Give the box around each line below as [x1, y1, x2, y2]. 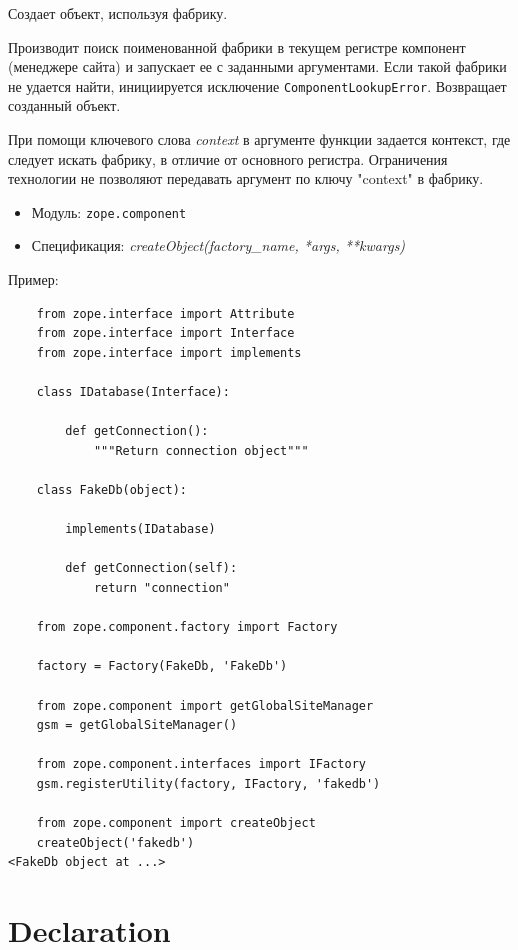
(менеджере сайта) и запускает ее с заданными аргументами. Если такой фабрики [8, 56, 507, 77]
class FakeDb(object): [36, 483, 187, 497]
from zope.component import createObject [36, 816, 316, 831]
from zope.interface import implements [36, 345, 302, 360]
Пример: [8, 269, 59, 290]
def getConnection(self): [65, 561, 238, 576]
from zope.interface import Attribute [36, 306, 295, 321]
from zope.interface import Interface [36, 326, 295, 341]
